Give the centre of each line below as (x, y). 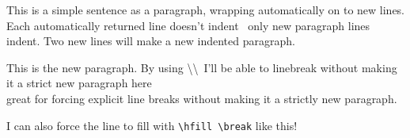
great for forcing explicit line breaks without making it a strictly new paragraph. (202, 98)
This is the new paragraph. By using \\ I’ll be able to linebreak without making (202, 67)
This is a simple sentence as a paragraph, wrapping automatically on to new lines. (206, 10)
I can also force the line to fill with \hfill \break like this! (152, 125)
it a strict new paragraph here (79, 83)
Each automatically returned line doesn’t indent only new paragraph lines (188, 25)
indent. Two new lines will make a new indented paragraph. (151, 41)
